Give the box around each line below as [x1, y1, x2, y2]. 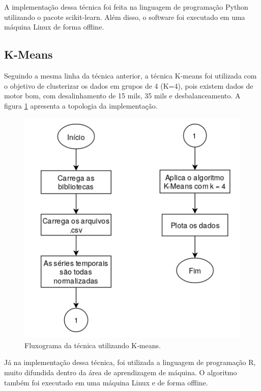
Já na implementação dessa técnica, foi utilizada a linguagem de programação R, [4, 357, 256, 368]
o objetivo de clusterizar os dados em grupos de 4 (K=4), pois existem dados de [4, 80, 253, 91]
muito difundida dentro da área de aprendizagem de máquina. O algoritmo [4, 367, 237, 378]
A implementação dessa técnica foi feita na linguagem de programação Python [4, 2, 248, 12]
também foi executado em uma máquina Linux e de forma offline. [4, 377, 208, 387]
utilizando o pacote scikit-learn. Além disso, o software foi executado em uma [4, 11, 245, 22]
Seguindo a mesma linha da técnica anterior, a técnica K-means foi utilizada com [4, 70, 257, 81]
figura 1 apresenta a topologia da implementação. [4, 100, 158, 111]
